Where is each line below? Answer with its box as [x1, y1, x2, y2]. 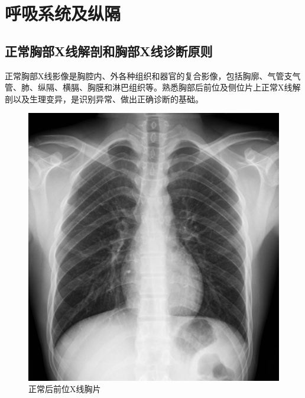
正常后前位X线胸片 [28, 383, 101, 395]
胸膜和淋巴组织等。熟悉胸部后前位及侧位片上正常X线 [87, 81, 293, 93]
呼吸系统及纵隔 [5, 1, 121, 25]
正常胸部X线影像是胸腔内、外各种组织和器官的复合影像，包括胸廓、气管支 [5, 69, 293, 82]
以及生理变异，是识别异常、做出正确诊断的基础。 [12, 92, 203, 105]
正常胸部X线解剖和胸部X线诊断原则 [5, 41, 213, 60]
